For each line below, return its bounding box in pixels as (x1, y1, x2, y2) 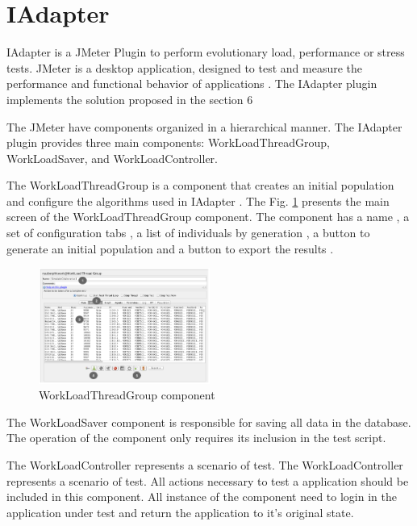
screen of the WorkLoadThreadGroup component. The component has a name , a (6, 208, 410, 225)
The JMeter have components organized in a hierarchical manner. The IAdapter (6, 118, 402, 135)
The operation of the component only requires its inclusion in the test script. (6, 429, 386, 446)
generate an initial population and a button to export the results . (6, 240, 334, 257)
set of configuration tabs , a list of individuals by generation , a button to (6, 224, 370, 241)
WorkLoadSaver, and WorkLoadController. (6, 149, 218, 166)
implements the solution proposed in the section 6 (6, 90, 253, 107)
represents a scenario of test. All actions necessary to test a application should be (6, 472, 409, 489)
